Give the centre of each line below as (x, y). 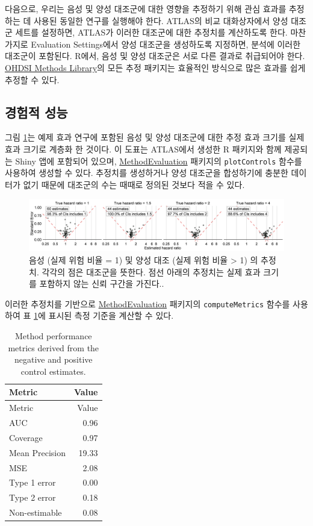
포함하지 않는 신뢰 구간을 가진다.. (102, 283)
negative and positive (53, 359)
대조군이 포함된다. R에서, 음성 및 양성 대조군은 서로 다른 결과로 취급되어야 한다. (155, 56)
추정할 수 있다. (32, 79)
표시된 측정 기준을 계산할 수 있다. (111, 315)
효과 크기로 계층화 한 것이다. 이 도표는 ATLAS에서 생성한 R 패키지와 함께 (143, 149)
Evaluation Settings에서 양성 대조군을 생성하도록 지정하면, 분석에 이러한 (166, 44)
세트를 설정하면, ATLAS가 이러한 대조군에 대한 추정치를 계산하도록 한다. (151, 32)
